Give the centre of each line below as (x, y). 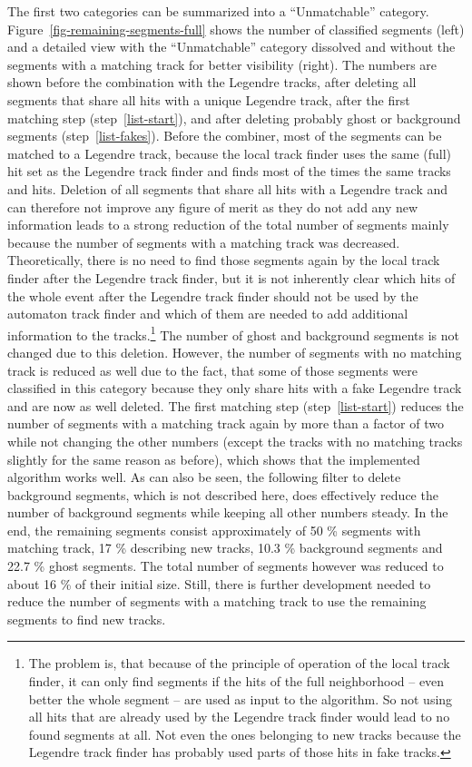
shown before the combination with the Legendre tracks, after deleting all (212, 82)
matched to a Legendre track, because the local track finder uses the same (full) (230, 153)
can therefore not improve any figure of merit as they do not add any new (213, 206)
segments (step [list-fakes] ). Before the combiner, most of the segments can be (225, 136)
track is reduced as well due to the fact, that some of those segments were (212, 370)
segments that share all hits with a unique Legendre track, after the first (209, 99)
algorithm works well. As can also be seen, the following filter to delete (204, 477)
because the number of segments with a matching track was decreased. (204, 242)
